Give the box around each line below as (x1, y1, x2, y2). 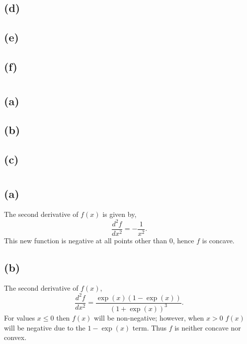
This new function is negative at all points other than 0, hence (4, 235, 194, 245)
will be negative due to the (4, 322, 85, 333)
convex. (4, 332, 27, 343)
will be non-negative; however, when (94, 312, 204, 323)
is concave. (202, 235, 235, 245)
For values (4, 312, 35, 323)
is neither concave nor (174, 322, 241, 333)
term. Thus (132, 322, 166, 333)
